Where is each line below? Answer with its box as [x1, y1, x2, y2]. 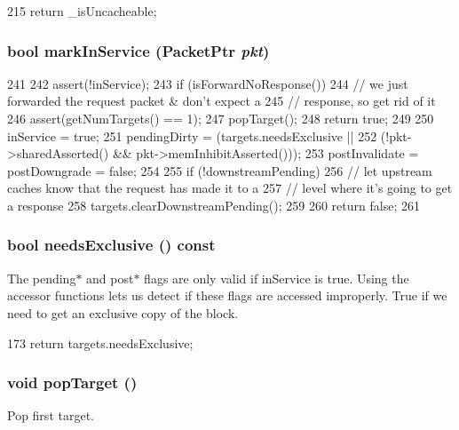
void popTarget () [7, 371, 138, 394]
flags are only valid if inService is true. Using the [144, 268, 409, 287]
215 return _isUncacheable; [7, 2, 157, 20]
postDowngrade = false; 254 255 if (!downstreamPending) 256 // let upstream [7, 161, 432, 179]
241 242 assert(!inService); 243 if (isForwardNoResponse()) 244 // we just [7, 74, 408, 92]
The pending [7, 268, 76, 287]
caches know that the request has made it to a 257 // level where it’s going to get [7, 179, 453, 197]
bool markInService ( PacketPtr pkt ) [7, 39, 270, 61]
